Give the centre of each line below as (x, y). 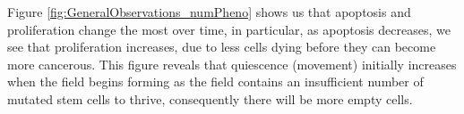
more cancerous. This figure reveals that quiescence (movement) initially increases (232, 64)
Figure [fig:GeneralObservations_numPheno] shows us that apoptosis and (209, 12)
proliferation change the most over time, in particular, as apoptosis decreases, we (229, 29)
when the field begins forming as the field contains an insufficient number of (215, 81)
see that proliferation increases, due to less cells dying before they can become (222, 47)
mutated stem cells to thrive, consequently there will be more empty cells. (210, 98)
